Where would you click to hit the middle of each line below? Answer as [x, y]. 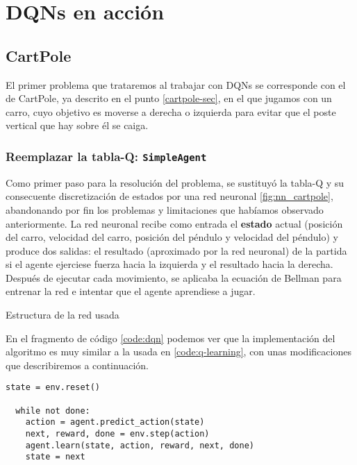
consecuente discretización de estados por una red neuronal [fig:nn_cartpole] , [169, 196]
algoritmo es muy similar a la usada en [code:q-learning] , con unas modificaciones [178, 352]
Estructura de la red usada [63, 315]
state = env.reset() [53, 388]
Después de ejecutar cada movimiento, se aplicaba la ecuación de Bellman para [174, 277]
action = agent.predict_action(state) [115, 422]
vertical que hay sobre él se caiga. [77, 125]
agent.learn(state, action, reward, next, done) [140, 445]
